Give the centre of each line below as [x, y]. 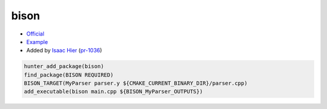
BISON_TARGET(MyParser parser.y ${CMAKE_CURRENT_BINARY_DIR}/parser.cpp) [136, 83]
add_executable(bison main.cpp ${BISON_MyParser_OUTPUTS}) [113, 92]
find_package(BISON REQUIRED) [69, 75]
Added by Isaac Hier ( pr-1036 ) [64, 51]
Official [35, 34]
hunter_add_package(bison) [64, 67]
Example [37, 42]
